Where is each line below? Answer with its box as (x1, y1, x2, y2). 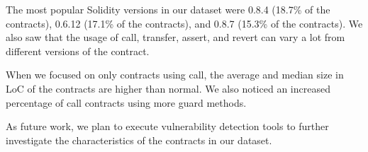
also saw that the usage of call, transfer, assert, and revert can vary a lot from (6, 30, 345, 45)
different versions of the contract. (6, 43, 150, 58)
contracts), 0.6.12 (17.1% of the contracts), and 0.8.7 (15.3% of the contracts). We (6, 16, 363, 30)
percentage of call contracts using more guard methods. (6, 95, 247, 110)
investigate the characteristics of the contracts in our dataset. (6, 132, 272, 147)
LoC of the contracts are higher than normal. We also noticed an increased (6, 81, 330, 95)
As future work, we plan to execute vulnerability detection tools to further (6, 119, 329, 134)
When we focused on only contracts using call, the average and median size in (6, 67, 344, 82)
